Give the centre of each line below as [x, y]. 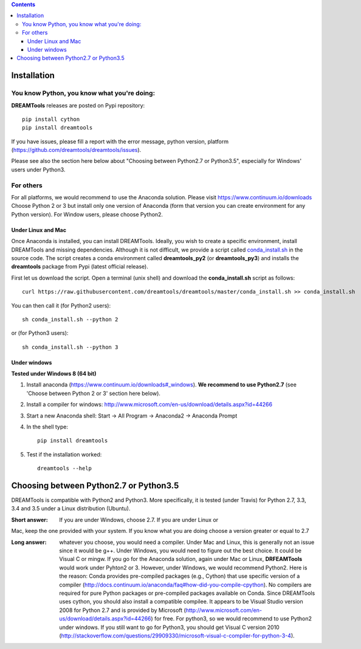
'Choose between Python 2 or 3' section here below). [94, 393]
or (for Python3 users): [40, 333]
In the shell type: [47, 427]
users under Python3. [38, 170]
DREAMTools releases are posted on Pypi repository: [78, 105]
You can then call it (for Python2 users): [61, 305]
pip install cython [51, 119]
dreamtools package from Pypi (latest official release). [80, 267]
